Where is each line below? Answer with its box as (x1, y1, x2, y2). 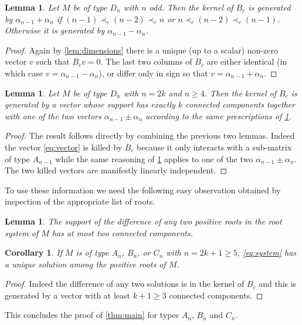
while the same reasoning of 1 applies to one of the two (55, 152, 253, 165)
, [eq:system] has (237, 246, 297, 259)
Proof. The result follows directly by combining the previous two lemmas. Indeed (5, 129, 295, 142)
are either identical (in (206, 55, 287, 68)
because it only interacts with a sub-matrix (137, 140, 292, 153)
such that (36, 55, 70, 68)
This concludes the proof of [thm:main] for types (5, 309, 179, 321)
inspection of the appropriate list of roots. (5, 195, 155, 207)
